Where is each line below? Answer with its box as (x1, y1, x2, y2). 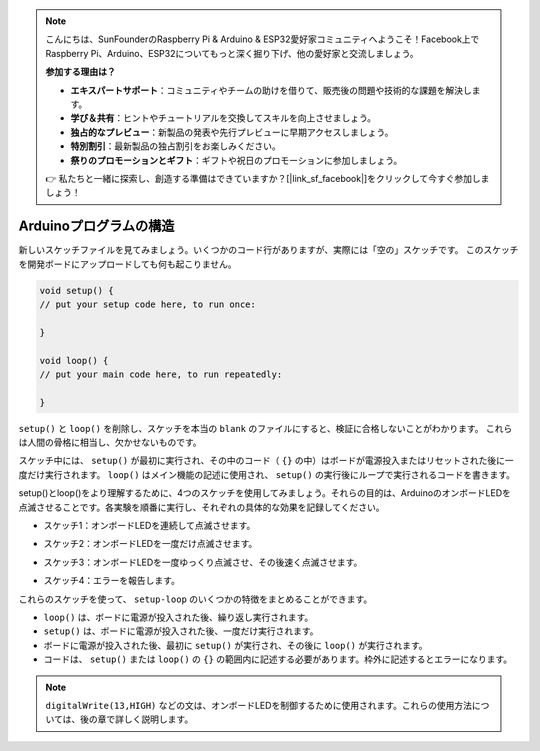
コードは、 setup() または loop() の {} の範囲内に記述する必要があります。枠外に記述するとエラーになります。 (43, 653, 513, 665)
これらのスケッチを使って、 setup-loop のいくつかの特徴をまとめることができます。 (18, 593, 373, 605)
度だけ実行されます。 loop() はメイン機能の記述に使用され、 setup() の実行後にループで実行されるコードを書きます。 (18, 468, 515, 480)
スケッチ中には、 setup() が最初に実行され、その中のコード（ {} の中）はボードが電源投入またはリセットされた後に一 (18, 455, 514, 467)
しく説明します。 (123, 713, 194, 725)
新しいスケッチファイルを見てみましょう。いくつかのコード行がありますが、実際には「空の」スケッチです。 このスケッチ (18, 244, 519, 256)
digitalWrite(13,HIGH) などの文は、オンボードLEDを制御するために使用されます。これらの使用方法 (45, 699, 472, 711)
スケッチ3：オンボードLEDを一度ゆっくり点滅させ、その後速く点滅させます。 (43, 556, 363, 568)
